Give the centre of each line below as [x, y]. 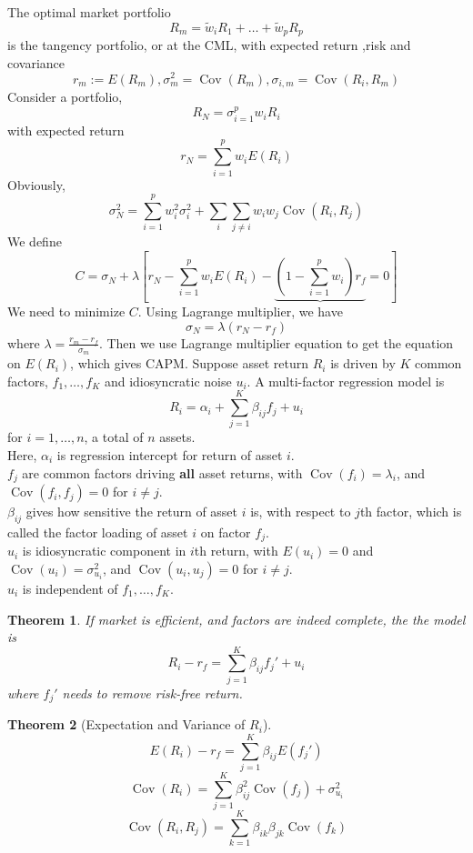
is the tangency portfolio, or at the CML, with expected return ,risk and [209, 45]
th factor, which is [411, 512]
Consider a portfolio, [65, 96]
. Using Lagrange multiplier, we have [240, 311]
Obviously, [36, 184]
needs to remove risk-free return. [152, 692]
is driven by [363, 363]
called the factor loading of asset [98, 532]
